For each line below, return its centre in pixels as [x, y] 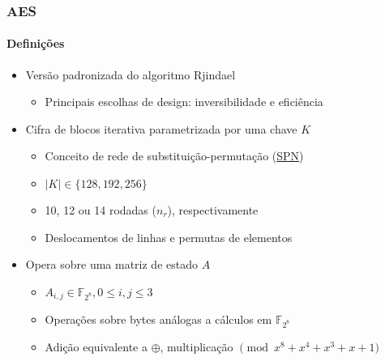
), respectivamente [213, 210]
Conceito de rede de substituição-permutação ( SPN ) [174, 156]
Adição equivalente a [96, 346]
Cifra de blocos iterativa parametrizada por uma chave [161, 128]
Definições [36, 43]
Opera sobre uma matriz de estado [111, 264]
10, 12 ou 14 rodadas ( [101, 210]
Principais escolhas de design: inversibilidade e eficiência [184, 102]
